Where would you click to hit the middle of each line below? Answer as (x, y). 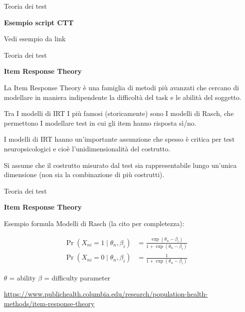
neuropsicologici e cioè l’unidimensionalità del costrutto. (87, 148)
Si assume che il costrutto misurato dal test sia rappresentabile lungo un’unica (120, 165)
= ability (23, 277)
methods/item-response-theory (49, 303)
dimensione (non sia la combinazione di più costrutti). (84, 174)
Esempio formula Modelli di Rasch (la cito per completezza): (94, 223)
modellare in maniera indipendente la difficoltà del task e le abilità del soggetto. (123, 97)
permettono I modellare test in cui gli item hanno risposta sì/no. (100, 123)
